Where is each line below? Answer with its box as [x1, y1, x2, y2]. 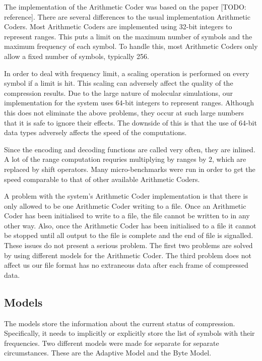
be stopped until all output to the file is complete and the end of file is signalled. [4, 230, 253, 240]
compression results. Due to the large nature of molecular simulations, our [4, 87, 233, 98]
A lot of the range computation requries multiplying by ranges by [4, 154, 207, 164]
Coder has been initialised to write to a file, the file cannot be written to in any [4, 210, 250, 221]
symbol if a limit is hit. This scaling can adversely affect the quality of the [4, 78, 233, 88]
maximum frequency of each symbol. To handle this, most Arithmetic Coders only [4, 41, 258, 51]
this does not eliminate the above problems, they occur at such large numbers [4, 107, 244, 117]
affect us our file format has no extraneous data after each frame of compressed [4, 260, 248, 270]
